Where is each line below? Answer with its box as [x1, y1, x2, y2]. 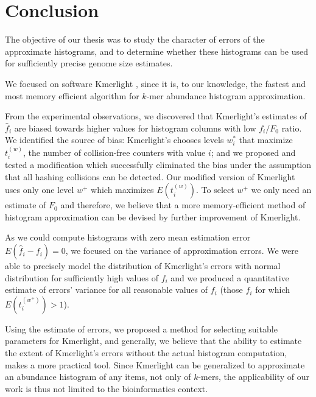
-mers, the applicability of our [198, 370, 310, 383]
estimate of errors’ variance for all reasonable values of [5, 283, 208, 296]
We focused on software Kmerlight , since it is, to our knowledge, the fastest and [5, 77, 306, 90]
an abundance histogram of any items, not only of [5, 370, 191, 383]
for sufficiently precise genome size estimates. [5, 57, 173, 69]
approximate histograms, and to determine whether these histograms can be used [5, 44, 309, 57]
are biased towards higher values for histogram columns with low [14, 121, 256, 134]
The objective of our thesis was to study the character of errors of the [5, 33, 265, 46]
